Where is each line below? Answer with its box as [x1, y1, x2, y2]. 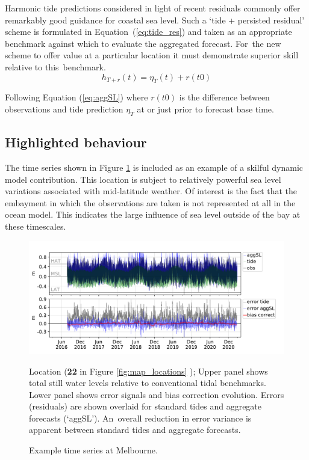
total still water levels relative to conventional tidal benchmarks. [29, 376, 266, 389]
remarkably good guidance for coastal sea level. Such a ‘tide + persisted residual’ [5, 13, 305, 26]
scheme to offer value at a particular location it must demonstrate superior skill [5, 49, 299, 61]
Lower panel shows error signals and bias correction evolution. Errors [29, 388, 284, 400]
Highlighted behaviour [5, 133, 147, 152]
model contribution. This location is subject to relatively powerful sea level [5, 173, 281, 185]
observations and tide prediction [5, 102, 123, 115]
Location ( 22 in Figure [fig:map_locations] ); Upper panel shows [29, 364, 268, 377]
